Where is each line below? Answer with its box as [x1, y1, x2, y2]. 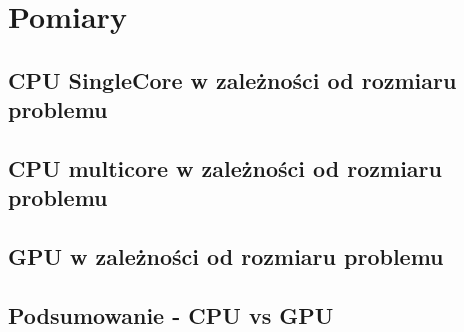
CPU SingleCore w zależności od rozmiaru [8, 64, 457, 95]
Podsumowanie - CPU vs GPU [8, 299, 334, 330]
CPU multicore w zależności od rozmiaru [8, 152, 442, 183]
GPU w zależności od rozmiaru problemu [8, 241, 444, 272]
